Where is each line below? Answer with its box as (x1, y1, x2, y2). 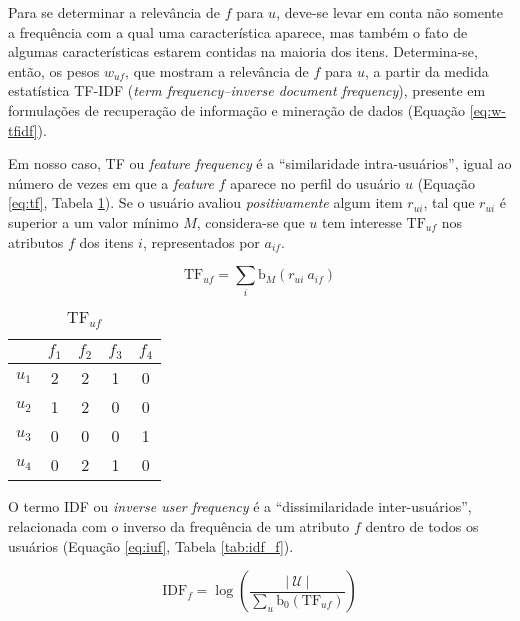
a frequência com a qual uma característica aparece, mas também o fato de (8, 21, 468, 42)
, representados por (142, 231, 260, 252)
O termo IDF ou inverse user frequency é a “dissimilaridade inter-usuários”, (8, 496, 472, 517)
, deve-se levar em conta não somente (276, 2, 503, 22)
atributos (8, 231, 64, 252)
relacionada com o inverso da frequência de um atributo (8, 515, 350, 536)
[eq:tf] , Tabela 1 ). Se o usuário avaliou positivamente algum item (8, 192, 403, 213)
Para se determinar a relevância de (8, 2, 220, 22)
